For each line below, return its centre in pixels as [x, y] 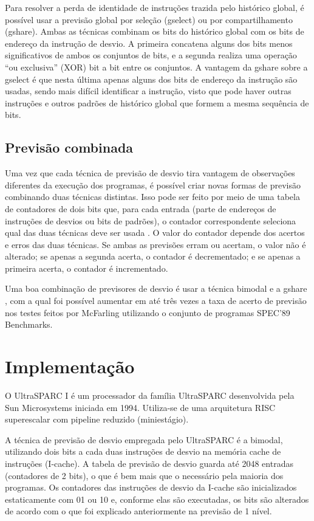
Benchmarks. [29, 324]
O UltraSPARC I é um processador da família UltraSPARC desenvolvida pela [150, 395]
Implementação [70, 366]
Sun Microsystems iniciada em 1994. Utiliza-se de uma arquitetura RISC [140, 407]
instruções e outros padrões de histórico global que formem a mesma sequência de [157, 102]
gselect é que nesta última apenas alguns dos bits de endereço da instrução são [151, 79]
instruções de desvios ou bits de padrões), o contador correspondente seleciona [151, 220]
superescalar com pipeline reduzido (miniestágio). [97, 419]
